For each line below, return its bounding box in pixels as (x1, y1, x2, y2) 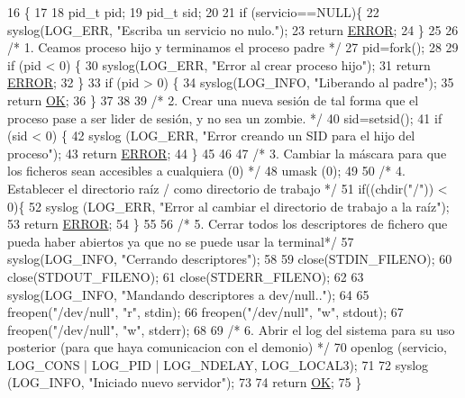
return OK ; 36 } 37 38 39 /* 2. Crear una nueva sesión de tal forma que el (7, 90, 419, 109)
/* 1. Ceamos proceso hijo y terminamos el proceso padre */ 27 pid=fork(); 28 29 (7, 38, 459, 57)
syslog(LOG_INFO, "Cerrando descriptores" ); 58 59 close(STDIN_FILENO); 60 (7, 249, 452, 268)
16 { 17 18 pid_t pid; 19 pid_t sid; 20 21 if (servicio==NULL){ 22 (7, 3, 379, 21)
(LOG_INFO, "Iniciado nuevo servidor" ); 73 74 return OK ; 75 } (7, 373, 362, 392)
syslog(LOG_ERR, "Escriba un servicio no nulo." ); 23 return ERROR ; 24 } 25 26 (7, 20, 459, 39)
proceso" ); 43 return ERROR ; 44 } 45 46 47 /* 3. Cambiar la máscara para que (7, 143, 447, 162)
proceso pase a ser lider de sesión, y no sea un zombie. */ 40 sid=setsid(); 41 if (7, 108, 442, 127)
